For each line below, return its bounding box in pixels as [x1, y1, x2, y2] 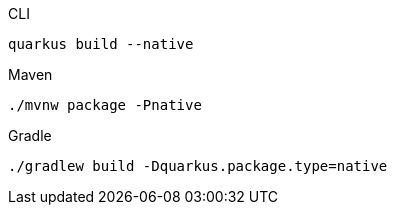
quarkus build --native [8, 36, 194, 52]
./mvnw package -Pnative [8, 97, 202, 113]
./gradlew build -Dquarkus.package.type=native [8, 158, 388, 174]
